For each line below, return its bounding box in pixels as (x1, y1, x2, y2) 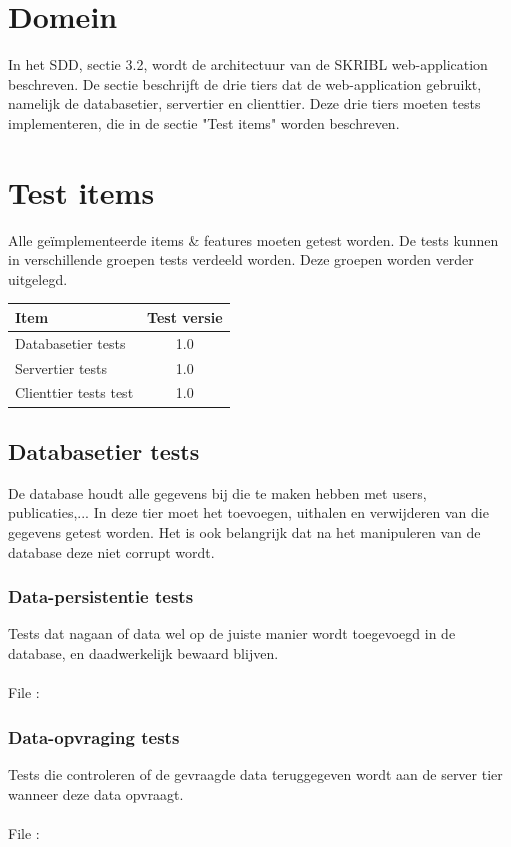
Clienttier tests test (15, 382, 134, 403)
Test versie (147, 306, 223, 327)
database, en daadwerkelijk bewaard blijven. (8, 642, 279, 663)
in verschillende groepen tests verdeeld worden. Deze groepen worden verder (8, 249, 474, 270)
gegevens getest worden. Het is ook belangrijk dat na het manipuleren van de (8, 521, 481, 542)
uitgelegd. (8, 268, 68, 289)
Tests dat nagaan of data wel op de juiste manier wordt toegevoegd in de (8, 623, 456, 644)
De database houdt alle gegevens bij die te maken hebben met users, (8, 482, 427, 503)
